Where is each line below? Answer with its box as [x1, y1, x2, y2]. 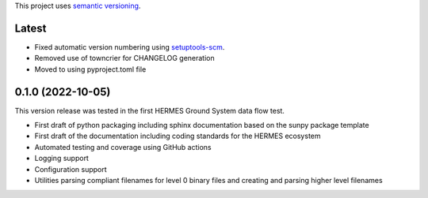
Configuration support [34, 164, 107, 174]
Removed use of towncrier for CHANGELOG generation [34, 54, 216, 63]
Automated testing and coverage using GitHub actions [34, 142, 212, 151]
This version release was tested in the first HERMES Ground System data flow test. [14, 106, 285, 115]
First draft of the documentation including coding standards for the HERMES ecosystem [34, 131, 321, 141]
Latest [14, 21, 47, 35]
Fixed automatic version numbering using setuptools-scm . [34, 42, 225, 51]
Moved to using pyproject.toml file [34, 64, 147, 74]
